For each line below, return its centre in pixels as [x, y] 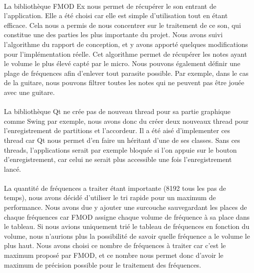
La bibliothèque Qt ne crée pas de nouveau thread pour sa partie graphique [117, 111]
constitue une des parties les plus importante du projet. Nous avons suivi [113, 34]
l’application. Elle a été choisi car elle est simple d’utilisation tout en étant [116, 15]
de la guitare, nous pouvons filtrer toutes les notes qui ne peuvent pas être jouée [124, 82]
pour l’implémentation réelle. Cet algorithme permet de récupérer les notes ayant [126, 54]
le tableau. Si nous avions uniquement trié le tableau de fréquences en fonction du [127, 226]
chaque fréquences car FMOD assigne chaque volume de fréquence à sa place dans [127, 216]
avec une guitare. [29, 92]
